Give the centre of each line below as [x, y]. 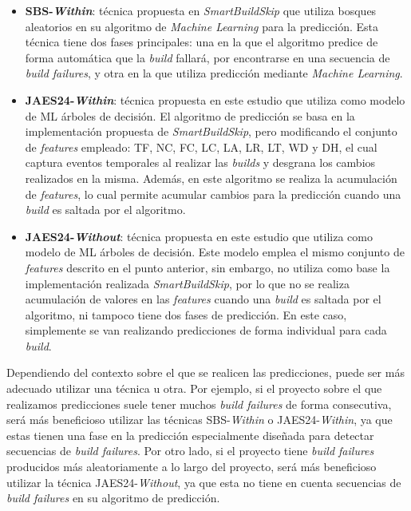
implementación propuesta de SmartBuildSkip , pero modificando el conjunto [211, 131]
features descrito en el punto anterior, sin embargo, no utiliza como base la [207, 267]
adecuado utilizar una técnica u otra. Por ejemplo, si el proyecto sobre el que [194, 388]
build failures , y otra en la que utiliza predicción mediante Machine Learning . [214, 73]
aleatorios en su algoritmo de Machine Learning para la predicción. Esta [202, 26]
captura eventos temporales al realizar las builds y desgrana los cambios [200, 162]
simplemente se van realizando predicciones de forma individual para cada [206, 330]
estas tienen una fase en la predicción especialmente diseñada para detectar [190, 435]
